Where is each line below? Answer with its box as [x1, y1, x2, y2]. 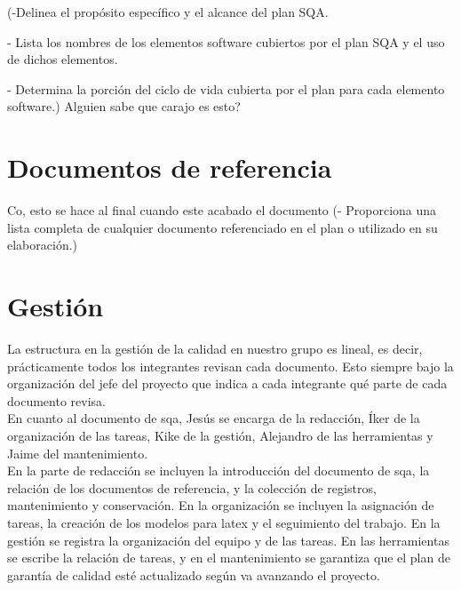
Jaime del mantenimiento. [7, 443, 148, 462]
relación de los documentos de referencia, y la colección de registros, [7, 478, 377, 497]
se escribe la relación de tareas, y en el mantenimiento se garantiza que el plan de [7, 548, 450, 567]
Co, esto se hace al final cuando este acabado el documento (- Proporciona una [7, 201, 437, 219]
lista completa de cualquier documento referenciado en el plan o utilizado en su [7, 218, 438, 236]
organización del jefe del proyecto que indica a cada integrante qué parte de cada [7, 374, 448, 393]
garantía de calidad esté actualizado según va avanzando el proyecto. [7, 565, 380, 584]
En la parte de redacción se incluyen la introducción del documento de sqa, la [7, 461, 430, 480]
